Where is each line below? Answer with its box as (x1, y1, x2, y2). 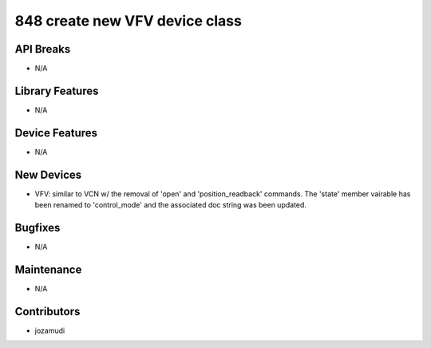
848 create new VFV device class (14, 12, 243, 30)
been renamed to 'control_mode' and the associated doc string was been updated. (34, 200, 307, 210)
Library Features (14, 84, 99, 97)
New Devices (14, 168, 82, 181)
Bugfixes (14, 220, 61, 235)
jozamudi (34, 326, 65, 335)
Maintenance (14, 263, 82, 276)
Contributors (14, 304, 81, 318)
